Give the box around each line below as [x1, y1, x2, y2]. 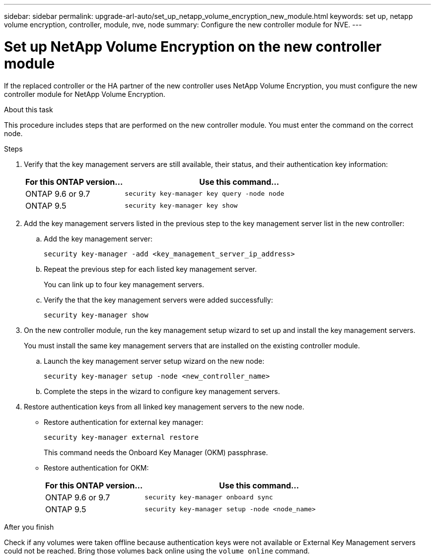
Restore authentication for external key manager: [44, 417, 204, 426]
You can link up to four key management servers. [44, 280, 204, 289]
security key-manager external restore [44, 433, 199, 441]
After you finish [4, 522, 54, 531]
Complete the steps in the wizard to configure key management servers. [44, 387, 280, 396]
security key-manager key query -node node [125, 190, 285, 197]
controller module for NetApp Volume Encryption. [4, 89, 165, 98]
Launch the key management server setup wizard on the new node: [44, 356, 265, 365]
